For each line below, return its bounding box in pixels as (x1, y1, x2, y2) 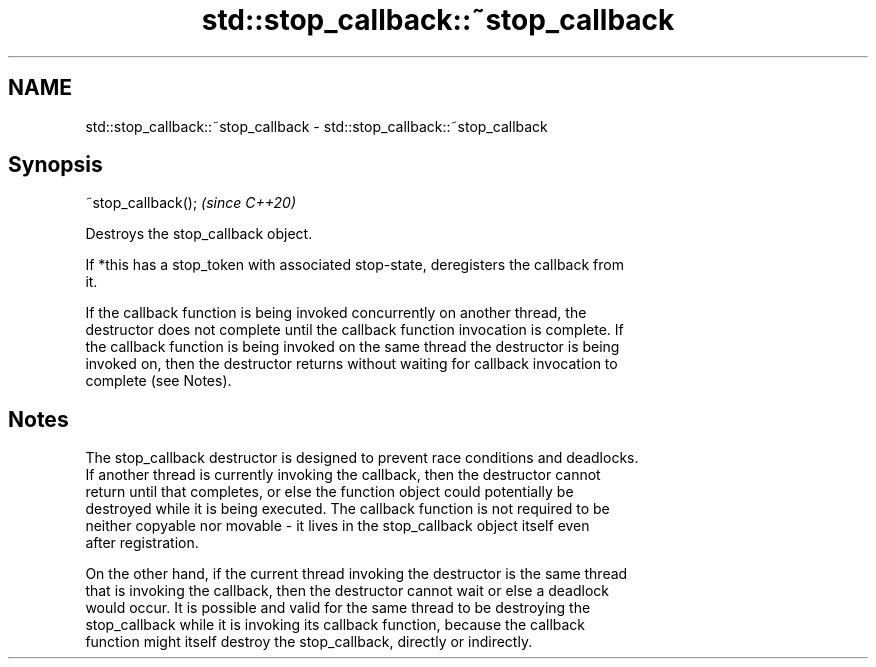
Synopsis (8, 152, 103, 178)
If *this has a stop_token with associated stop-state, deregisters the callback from (85, 256, 624, 274)
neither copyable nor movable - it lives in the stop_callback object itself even (85, 517, 590, 535)
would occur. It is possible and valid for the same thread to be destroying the (85, 599, 591, 617)
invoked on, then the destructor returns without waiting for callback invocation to (85, 355, 618, 373)
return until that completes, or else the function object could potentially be (85, 483, 574, 501)
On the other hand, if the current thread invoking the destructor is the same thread (85, 565, 628, 583)
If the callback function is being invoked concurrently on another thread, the (85, 304, 587, 322)
